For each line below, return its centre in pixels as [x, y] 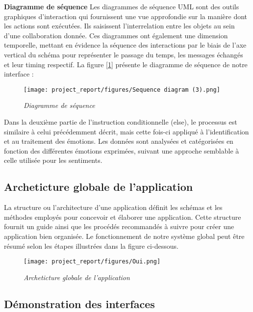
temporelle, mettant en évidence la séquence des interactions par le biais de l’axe [125, 45]
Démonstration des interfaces [79, 303]
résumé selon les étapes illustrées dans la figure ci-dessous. [91, 246]
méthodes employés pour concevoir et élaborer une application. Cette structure [123, 217]
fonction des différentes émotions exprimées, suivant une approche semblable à [122, 150]
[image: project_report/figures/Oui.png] [92, 262]
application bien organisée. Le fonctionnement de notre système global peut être [124, 236]
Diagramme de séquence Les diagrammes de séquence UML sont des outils [122, 6]
